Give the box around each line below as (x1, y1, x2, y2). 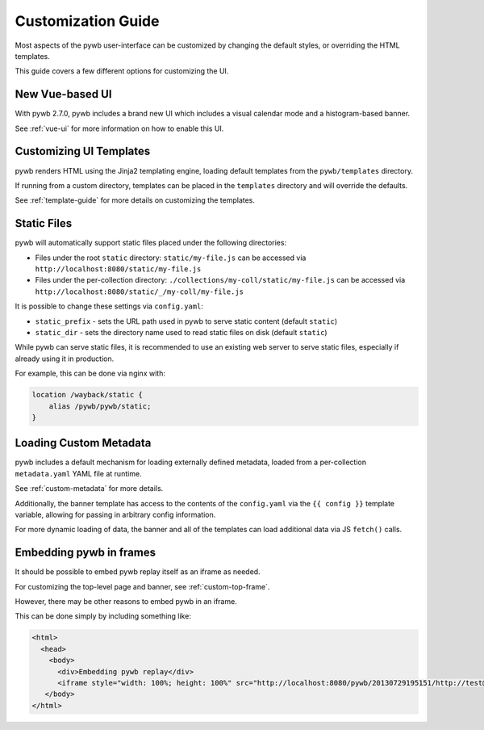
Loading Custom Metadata (15, 436, 152, 450)
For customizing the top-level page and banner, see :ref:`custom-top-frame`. (15, 581, 270, 591)
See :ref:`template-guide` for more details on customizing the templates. (15, 195, 256, 205)
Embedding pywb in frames (15, 546, 156, 560)
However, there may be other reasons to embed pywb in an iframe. (15, 597, 237, 606)
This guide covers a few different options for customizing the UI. (15, 66, 229, 76)
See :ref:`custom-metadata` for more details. (15, 484, 164, 493)
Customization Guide (15, 12, 160, 30)
